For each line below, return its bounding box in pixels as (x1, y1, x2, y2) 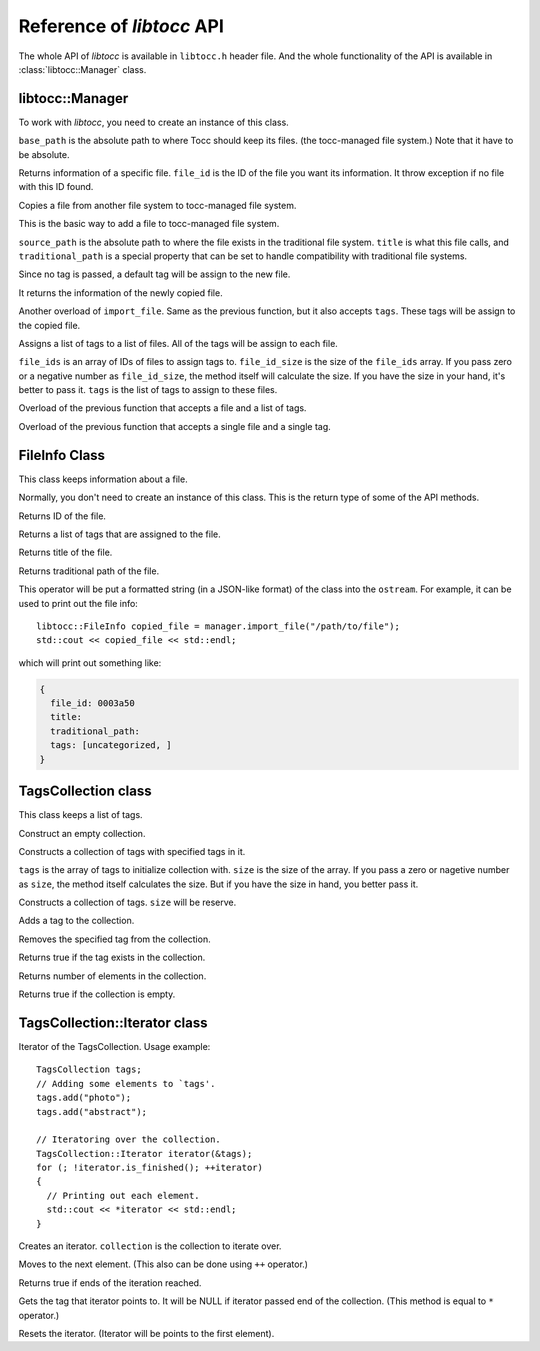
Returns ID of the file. (18, 510, 107, 522)
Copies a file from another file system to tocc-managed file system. (18, 199, 297, 211)
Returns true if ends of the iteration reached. (18, 1276, 202, 1289)
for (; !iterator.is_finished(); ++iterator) (36, 1162, 264, 1174)
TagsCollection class (18, 783, 152, 800)
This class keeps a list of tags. (18, 809, 144, 821)
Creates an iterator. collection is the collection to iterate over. (18, 1240, 282, 1252)
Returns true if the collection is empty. (18, 988, 176, 1000)
